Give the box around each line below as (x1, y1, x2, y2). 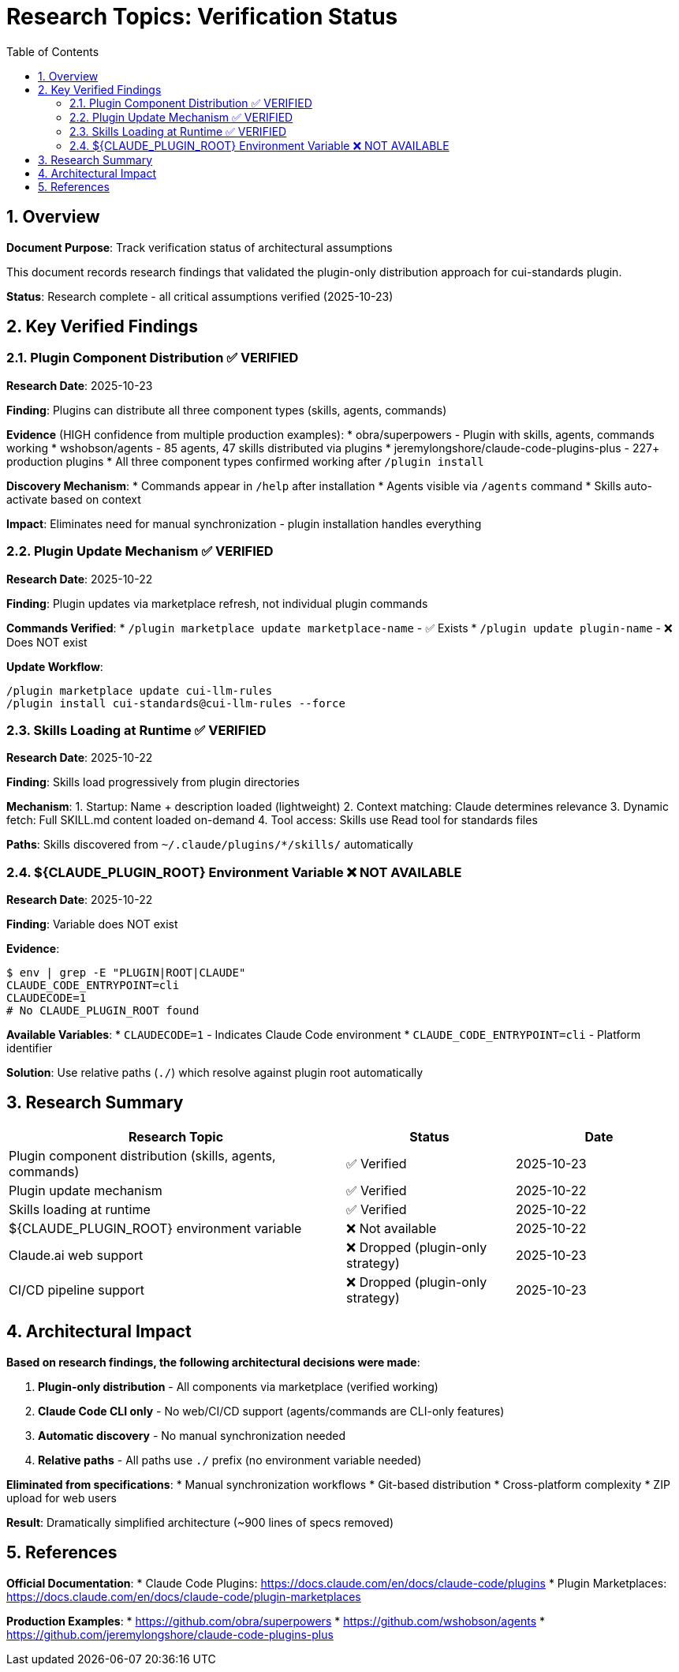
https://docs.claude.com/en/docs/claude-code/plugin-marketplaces (6, 1589, 361, 1603)
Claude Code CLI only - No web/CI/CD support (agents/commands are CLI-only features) (38, 1404, 505, 1418)
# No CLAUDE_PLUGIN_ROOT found (6, 1004, 200, 1018)
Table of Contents (6, 44, 99, 58)
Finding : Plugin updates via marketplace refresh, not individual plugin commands (6, 596, 428, 610)
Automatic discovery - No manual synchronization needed (38, 1428, 346, 1442)
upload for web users (6, 1490, 117, 1505)
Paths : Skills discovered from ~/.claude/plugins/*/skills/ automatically (6, 838, 413, 852)
